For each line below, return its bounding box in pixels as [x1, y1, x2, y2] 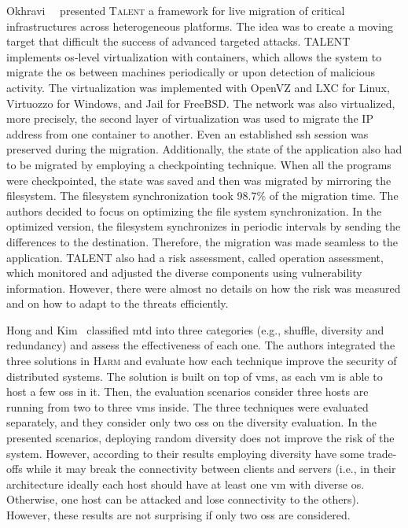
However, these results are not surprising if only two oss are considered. [6, 507, 351, 522]
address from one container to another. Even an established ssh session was [6, 125, 369, 142]
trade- [367, 445, 397, 461]
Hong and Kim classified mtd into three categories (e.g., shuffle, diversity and [6, 321, 384, 338]
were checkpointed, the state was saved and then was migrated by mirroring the [6, 172, 391, 188]
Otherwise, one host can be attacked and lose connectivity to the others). [6, 491, 359, 508]
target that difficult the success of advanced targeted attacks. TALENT [6, 33, 351, 50]
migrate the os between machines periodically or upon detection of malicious [6, 64, 375, 80]
